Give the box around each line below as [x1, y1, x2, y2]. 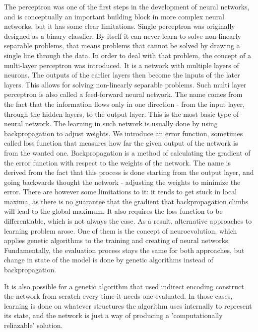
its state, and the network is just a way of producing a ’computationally [4, 310, 223, 321]
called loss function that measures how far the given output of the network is [4, 138, 238, 148]
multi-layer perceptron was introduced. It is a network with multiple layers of [4, 60, 239, 70]
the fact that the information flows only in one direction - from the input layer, [4, 98, 245, 109]
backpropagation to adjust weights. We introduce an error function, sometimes [4, 128, 243, 138]
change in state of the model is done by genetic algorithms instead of [4, 254, 213, 265]
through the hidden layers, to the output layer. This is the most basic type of [4, 108, 239, 119]
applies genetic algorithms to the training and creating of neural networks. [4, 235, 230, 246]
